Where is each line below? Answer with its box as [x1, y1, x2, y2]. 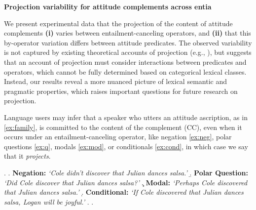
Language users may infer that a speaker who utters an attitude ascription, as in [4, 112, 248, 122]
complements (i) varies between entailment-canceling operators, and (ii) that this [4, 28, 251, 38]
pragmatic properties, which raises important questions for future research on [4, 85, 238, 96]
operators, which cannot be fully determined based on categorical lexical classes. [4, 66, 247, 77]
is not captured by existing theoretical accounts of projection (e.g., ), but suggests [4, 47, 252, 57]
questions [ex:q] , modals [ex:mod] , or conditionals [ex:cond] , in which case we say [4, 141, 248, 151]
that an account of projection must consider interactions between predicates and [4, 56, 247, 67]
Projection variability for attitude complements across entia [4, 1, 212, 11]
